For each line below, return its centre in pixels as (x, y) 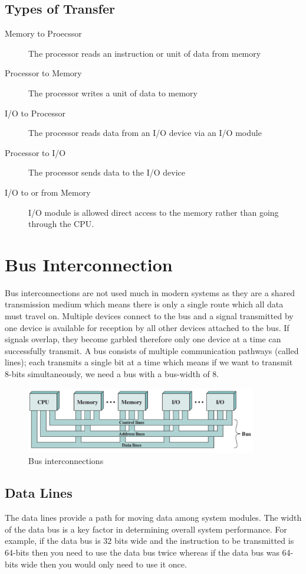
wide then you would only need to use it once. (104, 564)
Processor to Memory (43, 73)
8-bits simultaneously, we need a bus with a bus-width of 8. (112, 374)
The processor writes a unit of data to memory (113, 93)
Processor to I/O (35, 152)
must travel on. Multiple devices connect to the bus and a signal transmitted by (149, 316)
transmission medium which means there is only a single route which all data (144, 304)
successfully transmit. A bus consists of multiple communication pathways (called (152, 350)
